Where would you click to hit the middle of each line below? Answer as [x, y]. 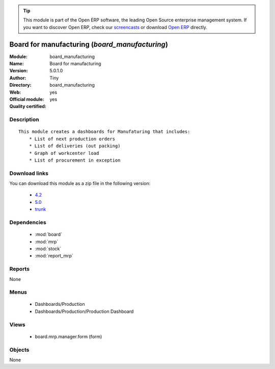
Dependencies [28, 223]
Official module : [27, 99]
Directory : [20, 85]
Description [24, 120]
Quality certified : [28, 107]
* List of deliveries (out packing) [75, 146]
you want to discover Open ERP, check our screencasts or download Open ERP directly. [115, 27]
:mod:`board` [48, 234]
